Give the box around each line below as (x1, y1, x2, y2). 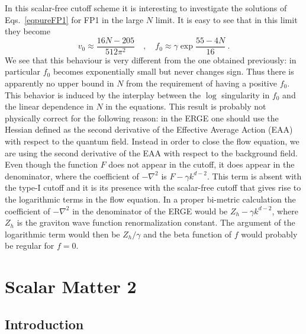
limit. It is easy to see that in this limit (155, 13, 298, 25)
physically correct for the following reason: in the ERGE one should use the (5, 111, 279, 124)
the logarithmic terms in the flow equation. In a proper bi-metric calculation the (5, 192, 296, 205)
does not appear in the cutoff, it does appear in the (108, 158, 295, 171)
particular (5, 65, 40, 78)
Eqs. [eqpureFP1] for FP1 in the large (5, 13, 144, 25)
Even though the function (5, 158, 98, 171)
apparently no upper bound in (5, 77, 114, 89)
